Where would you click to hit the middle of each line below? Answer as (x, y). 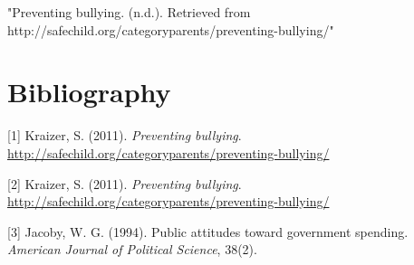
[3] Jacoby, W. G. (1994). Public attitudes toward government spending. (208, 231)
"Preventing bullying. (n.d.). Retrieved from (129, 12)
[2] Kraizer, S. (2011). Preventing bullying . (125, 183)
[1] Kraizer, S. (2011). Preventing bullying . (125, 135)
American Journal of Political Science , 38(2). (132, 249)
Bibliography (89, 92)
